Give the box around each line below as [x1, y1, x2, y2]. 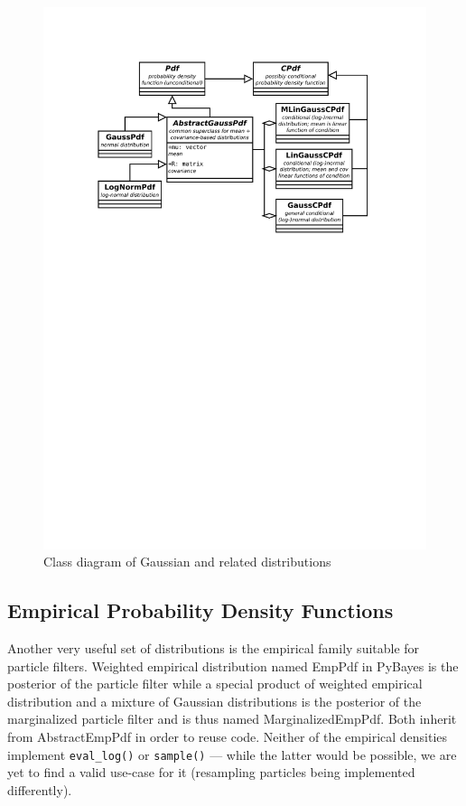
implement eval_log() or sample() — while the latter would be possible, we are [7, 745, 457, 764]
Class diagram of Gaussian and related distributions [43, 552, 331, 571]
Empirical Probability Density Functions [7, 596, 394, 624]
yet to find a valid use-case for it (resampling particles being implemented [7, 763, 415, 782]
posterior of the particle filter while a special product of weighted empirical [7, 674, 423, 693]
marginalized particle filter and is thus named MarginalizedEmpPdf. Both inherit [7, 709, 457, 728]
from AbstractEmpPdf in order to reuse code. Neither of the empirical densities [7, 727, 448, 746]
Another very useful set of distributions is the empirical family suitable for [7, 639, 420, 658]
